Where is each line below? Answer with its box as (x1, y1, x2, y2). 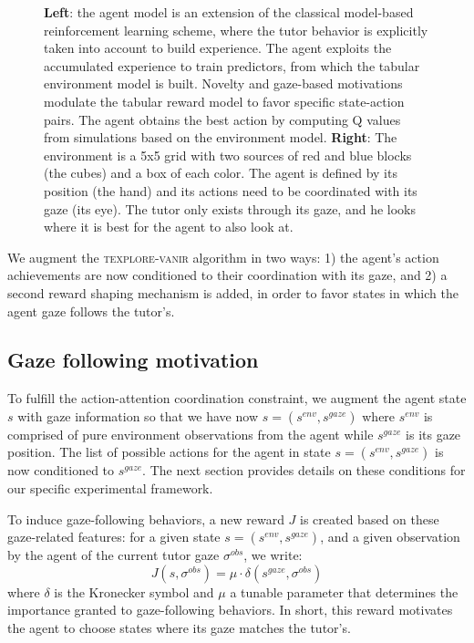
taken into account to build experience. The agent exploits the (44, 38, 392, 57)
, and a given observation (320, 527, 460, 546)
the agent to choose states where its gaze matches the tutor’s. (7, 618, 351, 638)
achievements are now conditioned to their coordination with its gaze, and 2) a (7, 265, 448, 285)
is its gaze (406, 424, 461, 443)
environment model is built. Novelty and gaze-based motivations (44, 74, 403, 93)
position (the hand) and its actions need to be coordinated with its (44, 181, 417, 200)
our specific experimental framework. (7, 479, 213, 498)
